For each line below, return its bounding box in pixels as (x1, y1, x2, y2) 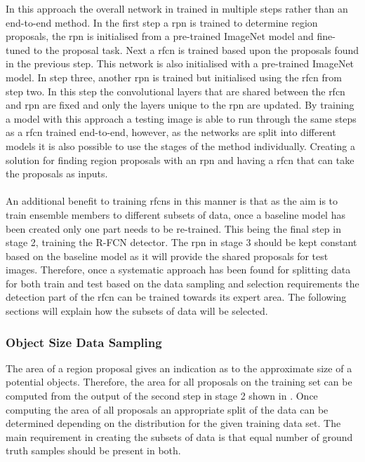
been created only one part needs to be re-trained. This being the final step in (6, 221, 341, 236)
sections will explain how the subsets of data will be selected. (6, 304, 268, 318)
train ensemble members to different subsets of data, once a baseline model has (6, 207, 345, 222)
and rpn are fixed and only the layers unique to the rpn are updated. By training (6, 97, 354, 112)
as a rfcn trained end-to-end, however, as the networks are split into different (6, 125, 336, 140)
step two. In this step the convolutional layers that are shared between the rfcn (6, 83, 345, 98)
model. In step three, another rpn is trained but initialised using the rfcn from (6, 69, 342, 84)
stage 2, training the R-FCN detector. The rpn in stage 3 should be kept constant (6, 235, 357, 250)
